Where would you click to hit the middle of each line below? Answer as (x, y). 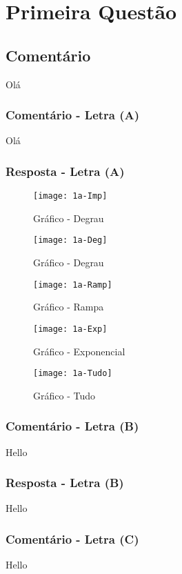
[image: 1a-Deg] (70, 240)
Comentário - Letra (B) (72, 426)
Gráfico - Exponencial (79, 351)
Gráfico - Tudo (64, 395)
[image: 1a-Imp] (70, 196)
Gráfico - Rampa (69, 307)
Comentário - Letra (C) (72, 539)
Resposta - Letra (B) (65, 483)
